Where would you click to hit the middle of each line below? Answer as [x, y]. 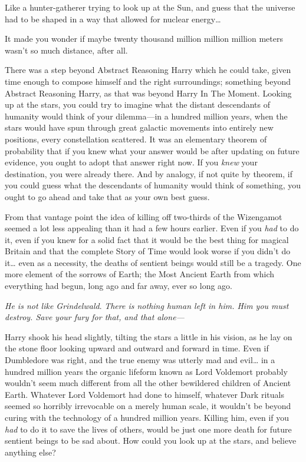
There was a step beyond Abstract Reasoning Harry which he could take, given [148, 70]
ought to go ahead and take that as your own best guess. [107, 196]
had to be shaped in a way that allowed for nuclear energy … [113, 19]
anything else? [30, 452]
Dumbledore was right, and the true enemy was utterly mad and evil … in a [140, 360]
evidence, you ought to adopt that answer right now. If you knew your [131, 162]
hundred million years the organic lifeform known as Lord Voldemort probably [146, 371]
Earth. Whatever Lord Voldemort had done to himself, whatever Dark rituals [144, 394]
